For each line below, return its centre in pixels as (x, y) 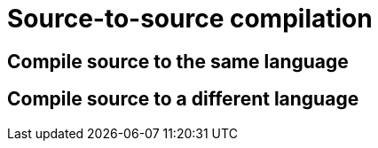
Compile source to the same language (178, 61)
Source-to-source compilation (190, 19)
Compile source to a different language (183, 99)
